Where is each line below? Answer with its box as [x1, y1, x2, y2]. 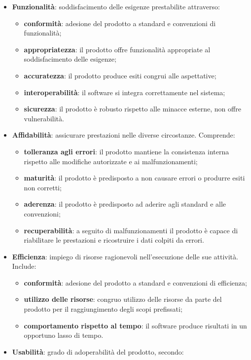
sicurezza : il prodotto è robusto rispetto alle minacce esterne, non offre [24, 104, 241, 114]
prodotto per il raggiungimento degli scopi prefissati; [24, 304, 182, 314]
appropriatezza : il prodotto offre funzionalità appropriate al [24, 44, 211, 54]
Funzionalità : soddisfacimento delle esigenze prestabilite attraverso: [12, 1, 220, 11]
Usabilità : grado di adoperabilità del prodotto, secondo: [12, 346, 184, 357]
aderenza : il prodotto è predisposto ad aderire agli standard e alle [24, 199, 226, 209]
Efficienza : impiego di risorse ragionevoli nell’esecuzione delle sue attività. [12, 251, 238, 261]
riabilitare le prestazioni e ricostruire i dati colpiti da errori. [24, 235, 204, 245]
